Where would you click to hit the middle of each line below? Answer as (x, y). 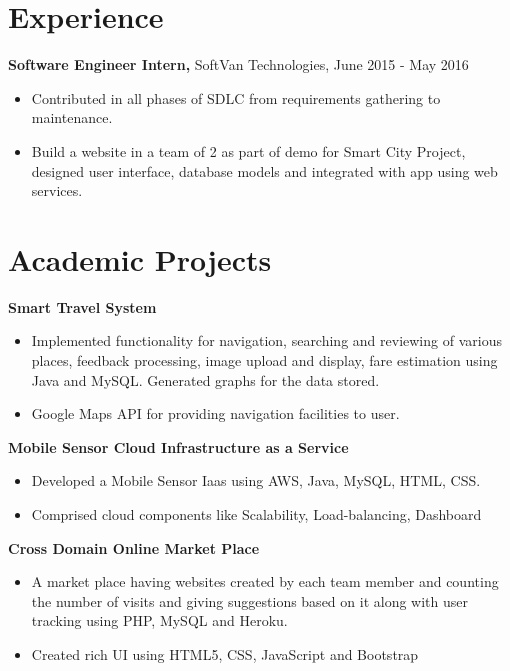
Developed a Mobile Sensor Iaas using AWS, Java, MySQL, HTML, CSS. (256, 480)
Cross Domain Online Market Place (134, 547)
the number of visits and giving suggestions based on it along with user (249, 600)
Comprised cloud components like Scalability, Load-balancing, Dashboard (256, 513)
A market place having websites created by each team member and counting (265, 581)
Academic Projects (140, 258)
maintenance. (72, 117)
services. (57, 190)
